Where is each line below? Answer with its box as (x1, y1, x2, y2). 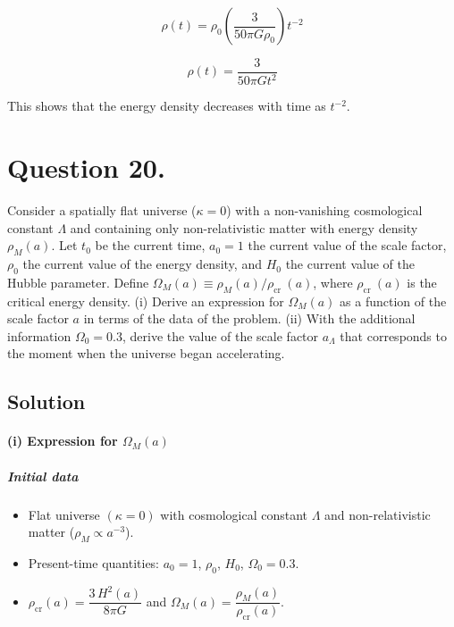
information (7, 326, 71, 345)
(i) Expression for (7, 431, 118, 450)
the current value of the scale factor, (248, 236, 447, 255)
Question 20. (7, 149, 165, 186)
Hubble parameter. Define (7, 272, 149, 291)
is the (407, 272, 437, 291)
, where (313, 272, 353, 291)
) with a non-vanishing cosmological (226, 201, 423, 220)
